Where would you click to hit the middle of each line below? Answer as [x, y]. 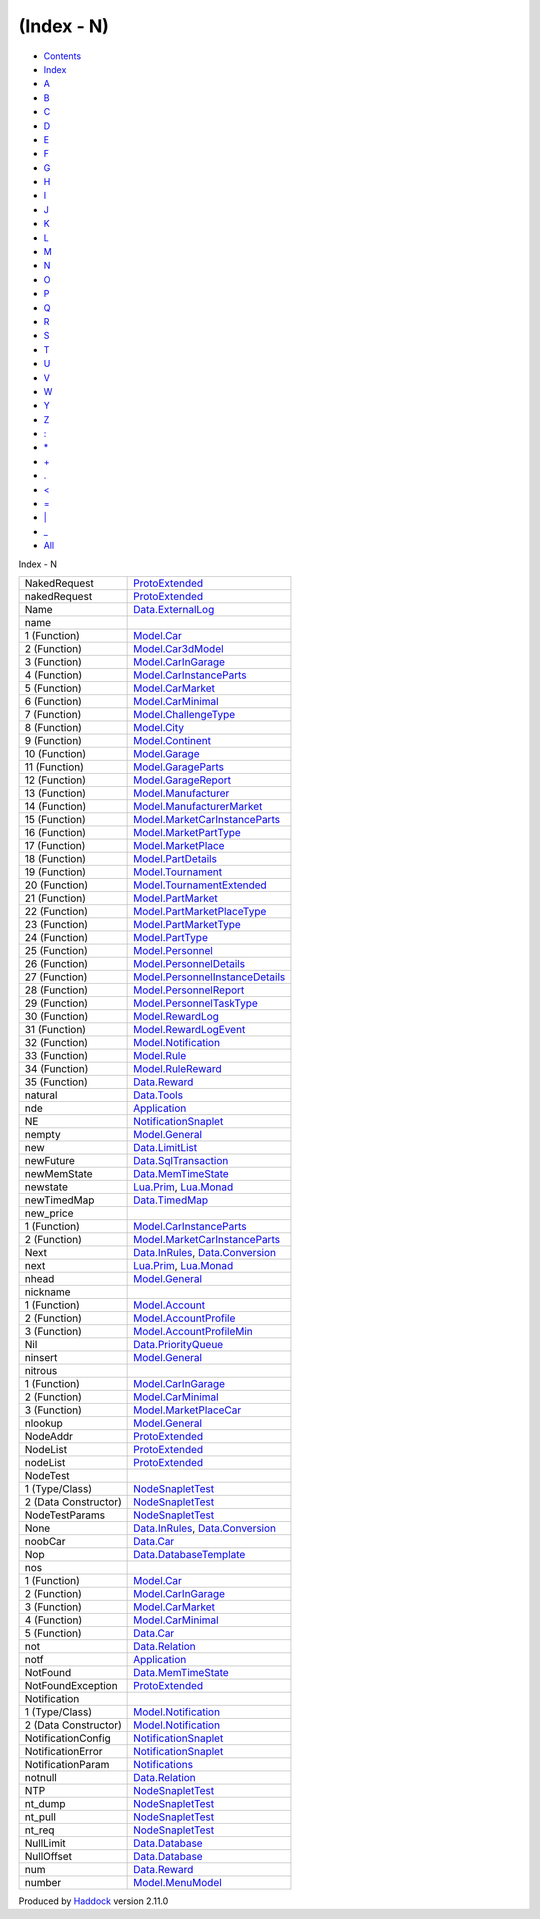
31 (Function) [55, 1029]
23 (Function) [56, 924]
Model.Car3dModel [178, 648]
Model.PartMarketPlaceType [200, 911]
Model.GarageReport [182, 780]
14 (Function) [55, 806]
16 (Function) [55, 832]
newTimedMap [59, 1200]
